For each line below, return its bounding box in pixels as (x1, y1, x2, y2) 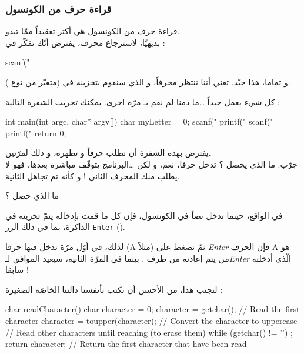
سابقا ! (5, 263, 29, 276)
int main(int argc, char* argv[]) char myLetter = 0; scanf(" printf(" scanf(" (5, 115, 273, 128)
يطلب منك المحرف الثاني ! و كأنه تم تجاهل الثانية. (5, 169, 180, 182)
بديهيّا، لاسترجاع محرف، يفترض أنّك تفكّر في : (5, 36, 165, 48)
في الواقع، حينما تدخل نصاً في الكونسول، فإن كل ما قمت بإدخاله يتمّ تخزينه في (5, 209, 283, 221)
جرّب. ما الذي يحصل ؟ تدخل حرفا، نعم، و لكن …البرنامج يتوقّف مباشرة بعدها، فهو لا (5, 158, 298, 170)
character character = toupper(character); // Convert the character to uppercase (5, 314, 298, 326)
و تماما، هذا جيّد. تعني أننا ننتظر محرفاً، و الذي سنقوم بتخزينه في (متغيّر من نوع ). (5, 76, 290, 88)
